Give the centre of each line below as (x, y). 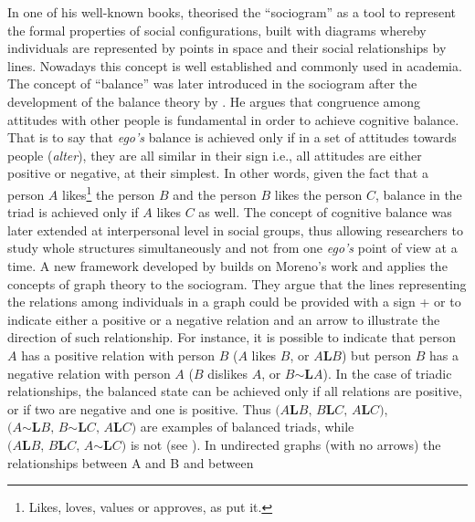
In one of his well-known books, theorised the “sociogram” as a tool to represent (232, 12)
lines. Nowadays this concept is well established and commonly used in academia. (235, 65)
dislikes (227, 373)
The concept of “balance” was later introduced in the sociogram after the (212, 84)
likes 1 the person (109, 193)
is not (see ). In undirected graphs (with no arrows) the (285, 444)
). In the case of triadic (387, 373)
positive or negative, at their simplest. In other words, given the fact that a (218, 173)
